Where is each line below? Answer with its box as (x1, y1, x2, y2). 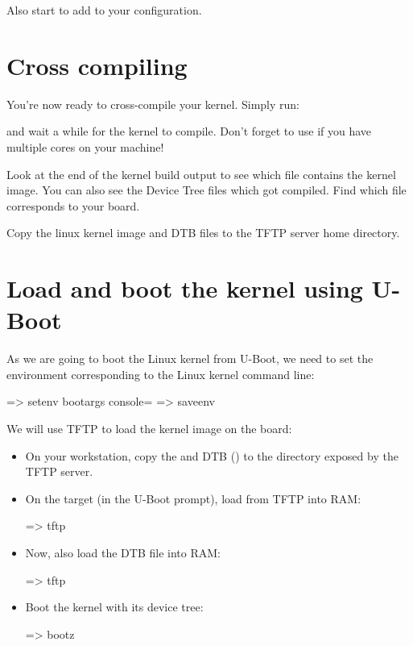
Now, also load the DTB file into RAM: (25, 544, 221, 561)
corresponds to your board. (6, 197, 140, 214)
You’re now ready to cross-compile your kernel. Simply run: (6, 95, 300, 112)
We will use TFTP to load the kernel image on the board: (6, 419, 292, 436)
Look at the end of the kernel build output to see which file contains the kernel (6, 165, 396, 182)
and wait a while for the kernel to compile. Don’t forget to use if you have (6, 123, 372, 140)
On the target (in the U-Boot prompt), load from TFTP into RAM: (25, 490, 361, 506)
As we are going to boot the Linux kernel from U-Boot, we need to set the (6, 350, 374, 367)
